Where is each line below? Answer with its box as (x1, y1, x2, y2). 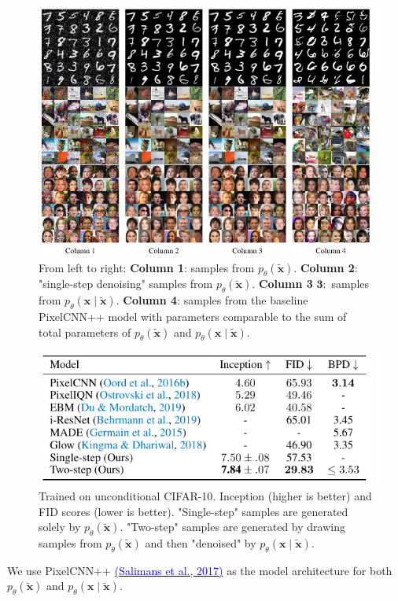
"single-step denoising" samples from (39, 275, 213, 292)
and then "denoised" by (145, 534, 256, 551)
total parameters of (39, 323, 131, 340)
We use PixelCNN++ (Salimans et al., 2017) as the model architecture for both (7, 562, 392, 578)
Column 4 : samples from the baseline (123, 292, 308, 308)
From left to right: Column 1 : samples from (39, 259, 255, 275)
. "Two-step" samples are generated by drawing (120, 518, 345, 535)
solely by (39, 518, 81, 535)
